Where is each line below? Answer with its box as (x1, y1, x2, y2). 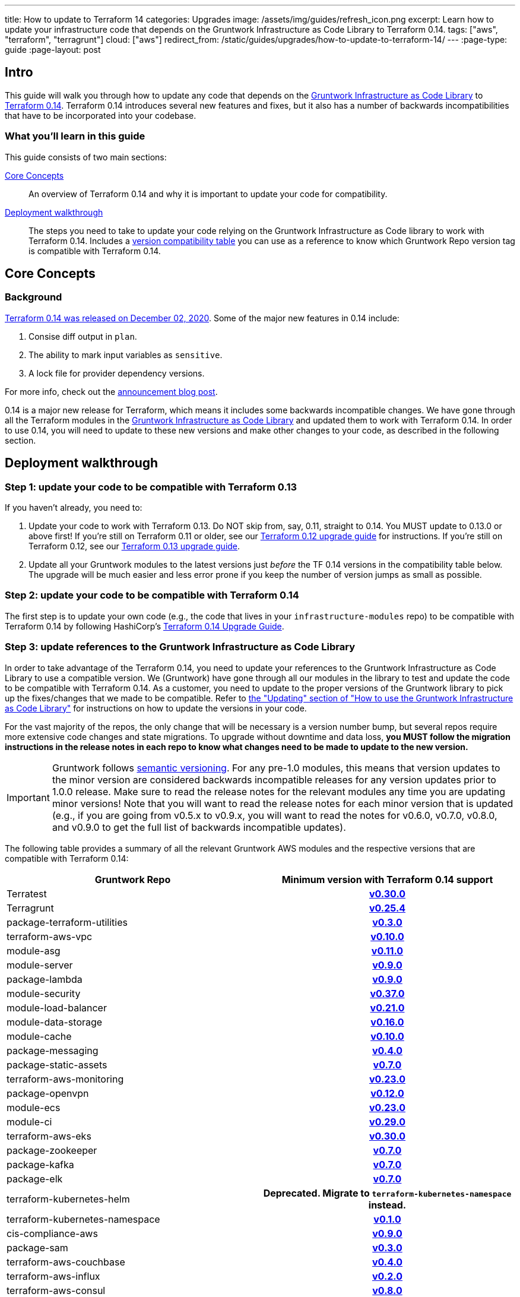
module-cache (7, 1030, 72, 1042)
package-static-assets (7, 1058, 107, 1071)
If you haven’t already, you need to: (5, 502, 142, 513)
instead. (368, 1198, 407, 1211)
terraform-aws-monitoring (7, 1073, 124, 1085)
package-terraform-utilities (7, 916, 128, 928)
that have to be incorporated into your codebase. (5, 110, 196, 121)
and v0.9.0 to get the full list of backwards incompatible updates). (52, 821, 346, 833)
